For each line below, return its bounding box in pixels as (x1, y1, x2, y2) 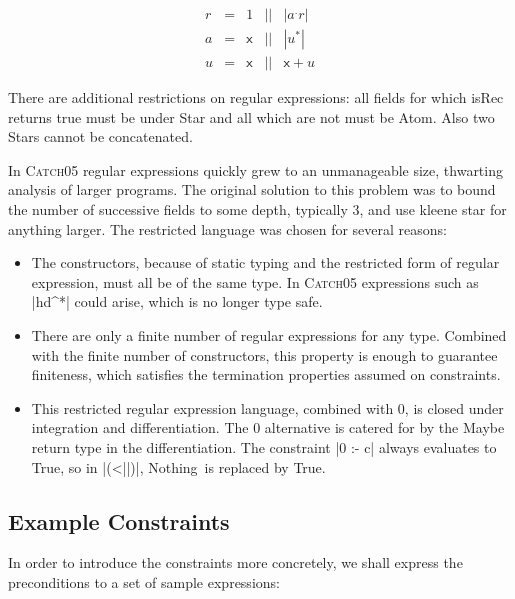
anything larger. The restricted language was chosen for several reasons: (8, 218, 447, 239)
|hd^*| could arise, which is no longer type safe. (31, 291, 323, 312)
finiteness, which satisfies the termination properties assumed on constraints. (31, 364, 501, 385)
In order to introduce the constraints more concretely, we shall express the (8, 552, 463, 573)
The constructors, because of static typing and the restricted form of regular (31, 252, 500, 273)
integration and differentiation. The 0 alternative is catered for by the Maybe (31, 417, 505, 438)
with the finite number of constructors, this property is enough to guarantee (31, 344, 498, 365)
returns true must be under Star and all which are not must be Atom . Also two (8, 106, 495, 127)
